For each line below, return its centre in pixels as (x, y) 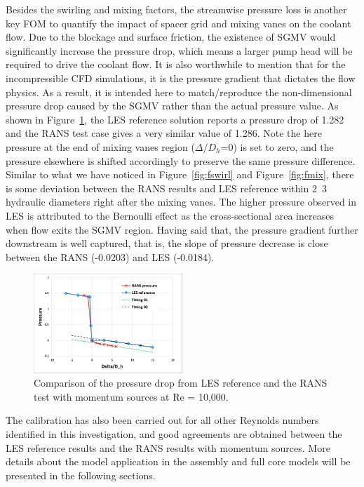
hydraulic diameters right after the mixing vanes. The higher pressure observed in (181, 202)
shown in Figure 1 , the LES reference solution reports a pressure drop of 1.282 (175, 119)
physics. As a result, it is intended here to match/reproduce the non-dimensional (179, 92)
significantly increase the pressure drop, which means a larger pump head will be (179, 50)
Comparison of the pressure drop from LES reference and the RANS (181, 383)
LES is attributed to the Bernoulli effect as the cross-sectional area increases (170, 215)
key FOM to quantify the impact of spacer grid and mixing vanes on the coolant (178, 23)
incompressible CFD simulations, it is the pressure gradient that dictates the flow (181, 78)
